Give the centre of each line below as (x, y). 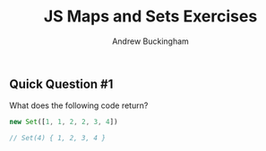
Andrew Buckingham (150, 41)
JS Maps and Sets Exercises (150, 17)
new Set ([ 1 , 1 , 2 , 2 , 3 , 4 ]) (64, 122)
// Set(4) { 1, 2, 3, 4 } (57, 138)
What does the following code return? (79, 105)
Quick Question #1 (61, 84)
